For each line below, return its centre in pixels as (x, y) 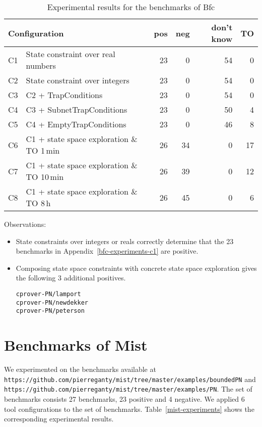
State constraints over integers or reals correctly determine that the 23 (125, 241)
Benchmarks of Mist (76, 345)
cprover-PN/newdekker (52, 302)
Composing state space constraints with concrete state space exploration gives (136, 268)
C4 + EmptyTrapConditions (76, 124)
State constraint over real (71, 54)
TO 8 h (38, 203)
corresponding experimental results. (59, 419)
